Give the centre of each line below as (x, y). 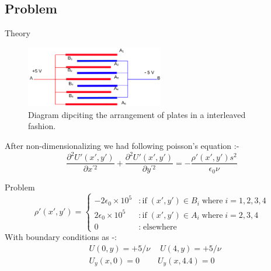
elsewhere (160, 227)
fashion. (42, 126)
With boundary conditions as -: (61, 237)
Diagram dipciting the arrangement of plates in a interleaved (137, 114)
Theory (18, 33)
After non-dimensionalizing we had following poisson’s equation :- (122, 145)
